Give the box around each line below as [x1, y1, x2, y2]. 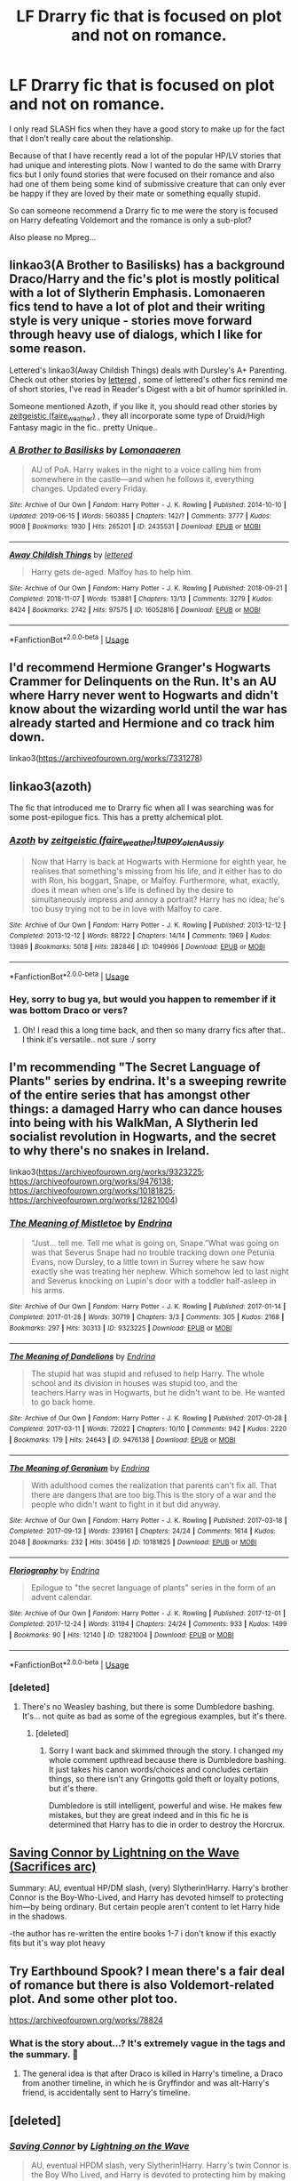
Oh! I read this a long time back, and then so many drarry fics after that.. [21, 1025, 286, 1035]
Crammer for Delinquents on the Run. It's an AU [9, 673, 277, 688]
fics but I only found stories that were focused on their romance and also [9, 169, 275, 180]
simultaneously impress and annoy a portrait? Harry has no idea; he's [30, 894, 286, 905]
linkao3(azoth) [9, 778, 92, 793]
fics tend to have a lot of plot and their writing [9, 300, 266, 315]
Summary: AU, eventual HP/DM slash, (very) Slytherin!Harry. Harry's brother [9, 1883, 288, 1894]
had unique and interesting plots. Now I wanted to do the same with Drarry [9, 159, 282, 170]
